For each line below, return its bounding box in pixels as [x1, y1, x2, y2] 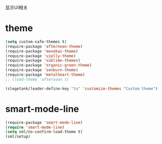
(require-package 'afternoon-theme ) [5, 44, 83, 49]
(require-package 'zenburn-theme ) [5, 67, 79, 73]
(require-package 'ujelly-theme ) [5, 53, 76, 58]
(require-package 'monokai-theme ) [5, 49, 79, 54]
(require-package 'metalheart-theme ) [5, 73, 85, 78]
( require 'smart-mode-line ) [5, 125, 65, 130]
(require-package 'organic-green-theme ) [5, 63, 92, 68]
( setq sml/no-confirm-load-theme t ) [5, 129, 83, 134]
